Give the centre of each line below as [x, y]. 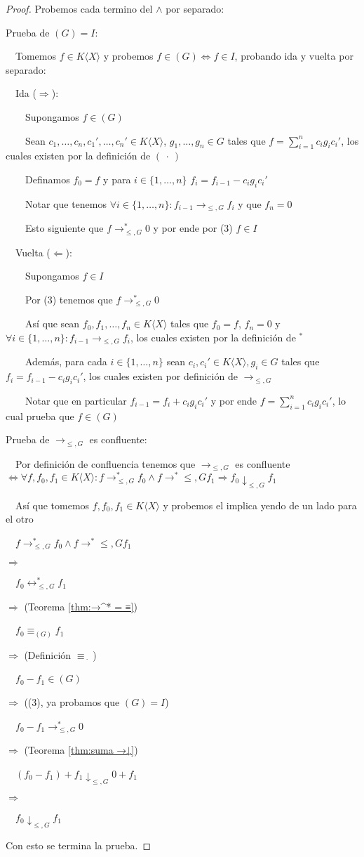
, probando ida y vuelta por [294, 56]
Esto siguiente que [64, 228]
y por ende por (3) [193, 228]
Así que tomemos [52, 505]
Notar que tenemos [66, 203]
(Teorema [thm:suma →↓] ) [81, 750]
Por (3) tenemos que [69, 299]
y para [117, 179]
